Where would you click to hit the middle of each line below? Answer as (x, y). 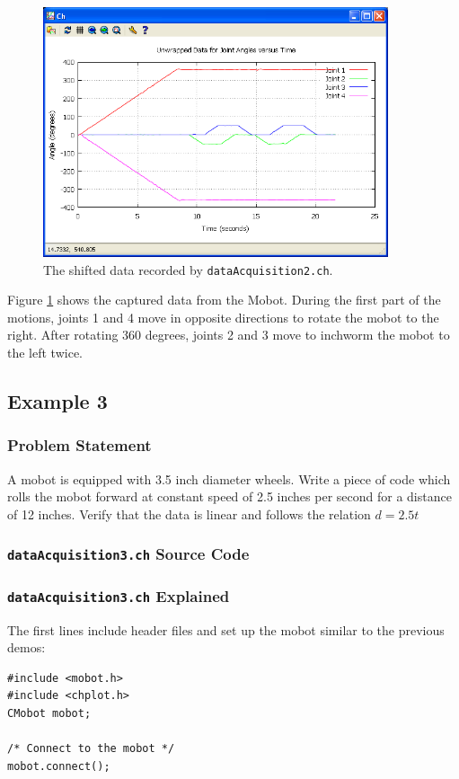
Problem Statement (79, 445)
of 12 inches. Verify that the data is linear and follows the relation (189, 513)
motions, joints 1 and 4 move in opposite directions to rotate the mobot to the (223, 317)
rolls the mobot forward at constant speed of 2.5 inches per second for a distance (229, 496)
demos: (26, 647)
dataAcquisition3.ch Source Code (128, 554)
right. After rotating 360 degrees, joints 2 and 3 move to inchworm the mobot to (229, 335)
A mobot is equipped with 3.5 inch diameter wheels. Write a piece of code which (229, 478)
